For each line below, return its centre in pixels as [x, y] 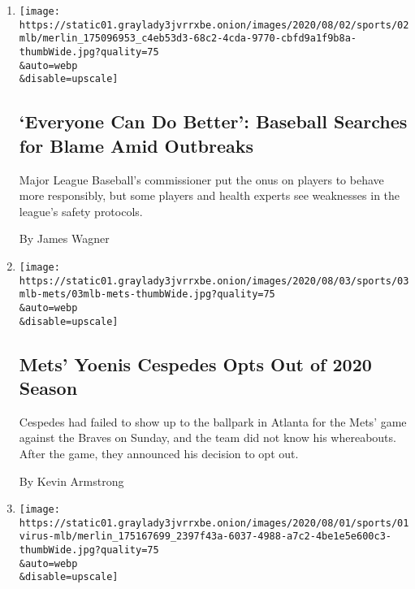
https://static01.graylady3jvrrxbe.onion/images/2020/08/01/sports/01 [214, 523]
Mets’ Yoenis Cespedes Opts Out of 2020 [195, 364]
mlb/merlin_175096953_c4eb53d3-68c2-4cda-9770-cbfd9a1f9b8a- [188, 39]
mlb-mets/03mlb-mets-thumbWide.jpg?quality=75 [147, 294]
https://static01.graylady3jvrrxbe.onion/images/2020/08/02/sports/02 [214, 25]
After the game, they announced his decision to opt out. [159, 453]
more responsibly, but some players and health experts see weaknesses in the [210, 195]
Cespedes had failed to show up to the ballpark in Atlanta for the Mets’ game [213, 421]
